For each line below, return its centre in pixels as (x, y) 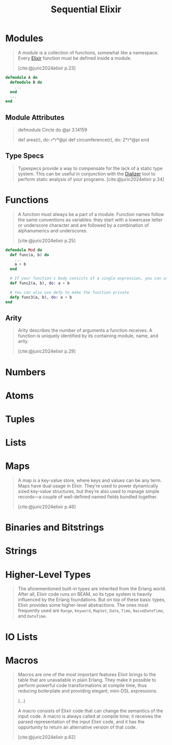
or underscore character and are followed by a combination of (83, 225)
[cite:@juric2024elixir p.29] (47, 351)
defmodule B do (26, 82)
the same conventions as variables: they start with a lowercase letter (90, 220)
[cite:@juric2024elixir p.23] (47, 68)
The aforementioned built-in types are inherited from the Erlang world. (92, 589)
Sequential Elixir (86, 10)
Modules (24, 38)
